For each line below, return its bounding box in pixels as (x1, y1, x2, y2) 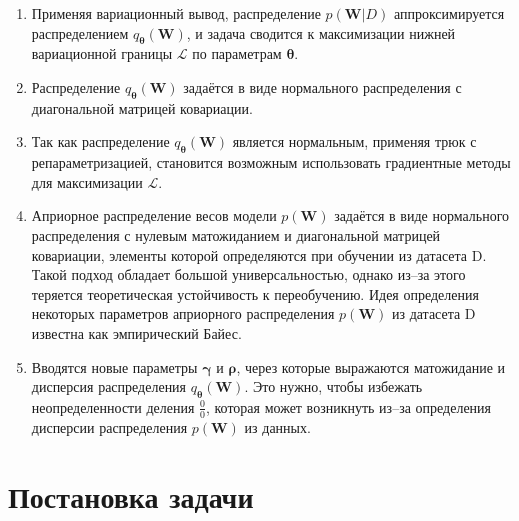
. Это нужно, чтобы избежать (244, 376, 423, 397)
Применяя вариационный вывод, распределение (31, 3, 321, 23)
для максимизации (31, 171, 143, 192)
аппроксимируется (393, 3, 505, 23)
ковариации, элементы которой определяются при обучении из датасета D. (31, 244, 487, 265)
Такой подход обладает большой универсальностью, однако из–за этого (31, 264, 466, 285)
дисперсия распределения (31, 376, 187, 397)
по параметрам (192, 43, 282, 64)
